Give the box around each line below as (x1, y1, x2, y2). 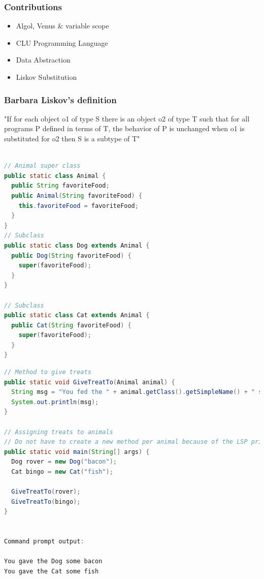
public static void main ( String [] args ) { (4, 448, 150, 455)
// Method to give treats (4, 369, 91, 376)
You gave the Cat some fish (4, 567, 99, 575)
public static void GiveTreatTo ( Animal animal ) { (4, 378, 175, 386)
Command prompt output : (4, 538, 84, 545)
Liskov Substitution (16, 72, 77, 82)
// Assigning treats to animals (4, 428, 113, 436)
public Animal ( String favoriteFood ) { (11, 192, 143, 199)
